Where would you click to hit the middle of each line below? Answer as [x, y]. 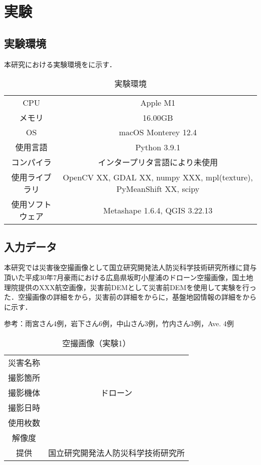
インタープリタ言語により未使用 [158, 162]
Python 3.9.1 [158, 147]
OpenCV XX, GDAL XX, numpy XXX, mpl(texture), [158, 177]
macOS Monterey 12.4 [158, 132]
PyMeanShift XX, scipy [158, 189]
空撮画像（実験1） [97, 343]
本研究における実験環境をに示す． [60, 64]
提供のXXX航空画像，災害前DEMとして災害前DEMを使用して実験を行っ [137, 287]
